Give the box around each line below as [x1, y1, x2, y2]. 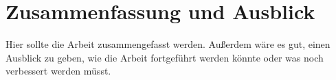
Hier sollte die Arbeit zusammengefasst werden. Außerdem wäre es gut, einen [5, 37, 331, 51]
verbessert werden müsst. [5, 64, 111, 78]
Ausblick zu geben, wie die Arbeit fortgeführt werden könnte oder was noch [5, 50, 324, 64]
